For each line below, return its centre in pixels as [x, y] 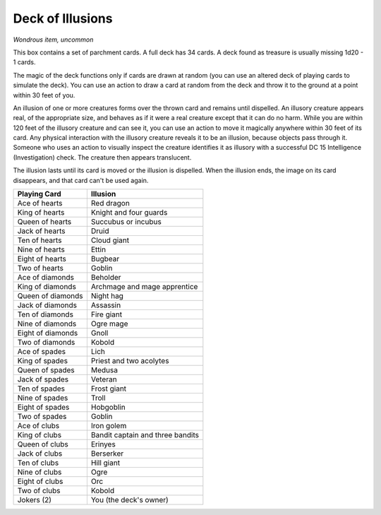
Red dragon [110, 203]
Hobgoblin [108, 408]
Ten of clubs [38, 463]
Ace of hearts [40, 203]
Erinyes [103, 444]
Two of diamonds [46, 343]
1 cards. [24, 62]
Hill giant [105, 463]
